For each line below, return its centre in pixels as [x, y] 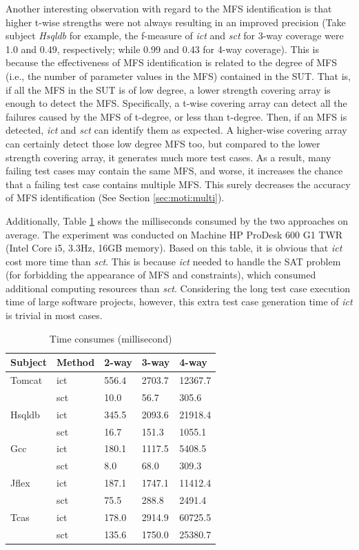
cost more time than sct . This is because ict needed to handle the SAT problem [173, 261]
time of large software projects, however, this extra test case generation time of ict [179, 302]
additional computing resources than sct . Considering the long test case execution [178, 288]
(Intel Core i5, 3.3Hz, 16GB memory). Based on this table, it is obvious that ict [174, 248]
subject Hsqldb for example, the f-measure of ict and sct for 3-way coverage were [175, 35]
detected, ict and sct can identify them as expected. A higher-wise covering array [176, 130]
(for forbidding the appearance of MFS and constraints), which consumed [161, 275]
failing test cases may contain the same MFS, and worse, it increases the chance [174, 171]
